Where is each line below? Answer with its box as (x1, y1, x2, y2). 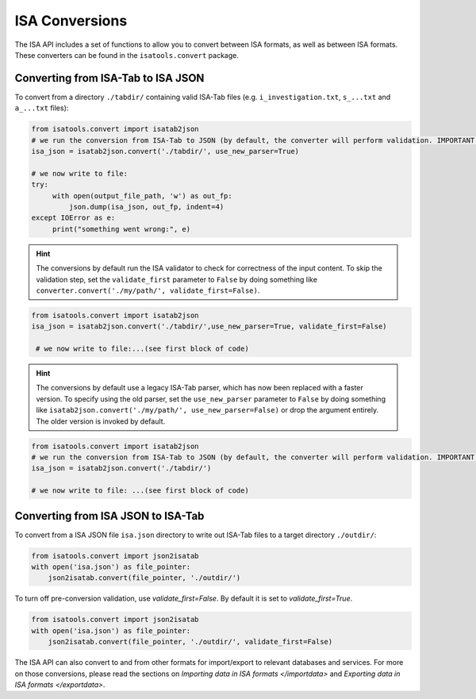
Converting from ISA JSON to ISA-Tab (14, 509, 205, 523)
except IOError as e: (31, 213, 116, 222)
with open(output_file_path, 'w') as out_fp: (52, 191, 233, 200)
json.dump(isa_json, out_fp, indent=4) (68, 202, 225, 211)
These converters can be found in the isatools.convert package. (14, 50, 240, 60)
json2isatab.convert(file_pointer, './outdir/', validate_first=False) (48, 637, 333, 647)
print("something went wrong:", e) (52, 225, 190, 233)
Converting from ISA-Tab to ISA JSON (14, 71, 205, 85)
